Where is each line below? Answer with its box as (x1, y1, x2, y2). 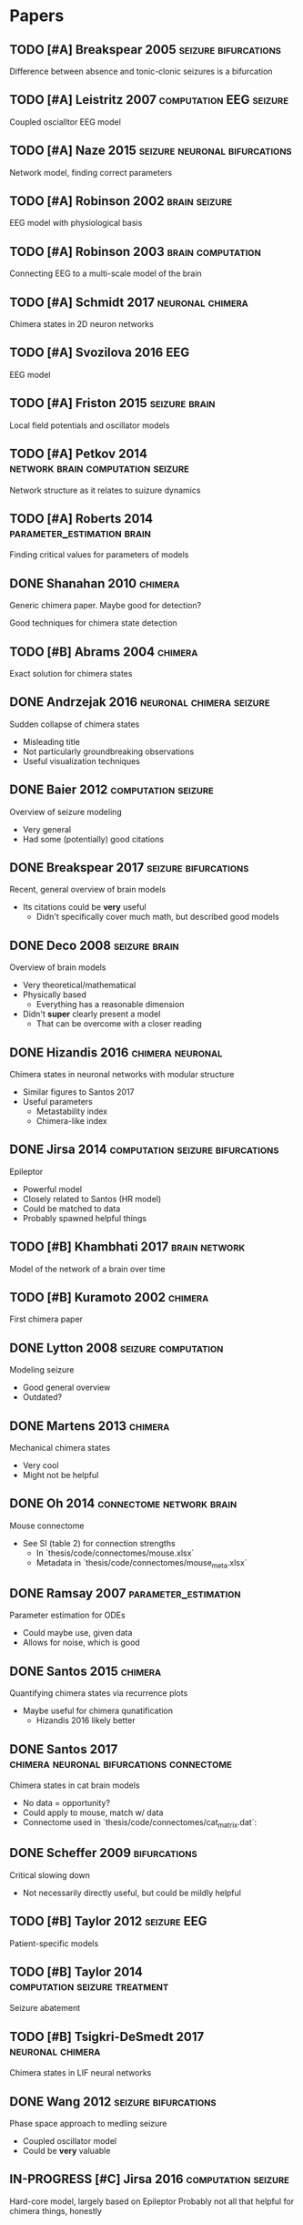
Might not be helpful (22, 1470, 99, 1481)
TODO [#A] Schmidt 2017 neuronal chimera (9, 294, 248, 310)
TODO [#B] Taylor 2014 (9, 1964, 143, 1979)
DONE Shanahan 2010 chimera (9, 576, 180, 591)
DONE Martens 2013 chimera (9, 1418, 170, 1434)
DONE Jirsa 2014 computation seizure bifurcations (9, 1142, 279, 1158)
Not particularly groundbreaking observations (22, 746, 195, 757)
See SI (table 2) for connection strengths (22, 1537, 176, 1548)
